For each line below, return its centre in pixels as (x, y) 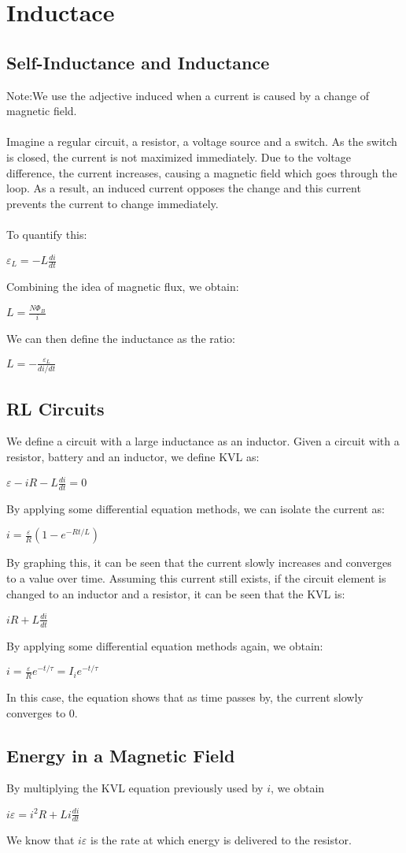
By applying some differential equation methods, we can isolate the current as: (196, 508)
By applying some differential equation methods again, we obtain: (165, 645)
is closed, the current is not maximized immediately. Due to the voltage (179, 156)
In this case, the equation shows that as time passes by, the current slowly (185, 697)
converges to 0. (42, 712)
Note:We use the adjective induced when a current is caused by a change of (188, 95)
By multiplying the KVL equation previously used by (135, 788)
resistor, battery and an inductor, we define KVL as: (133, 456)
